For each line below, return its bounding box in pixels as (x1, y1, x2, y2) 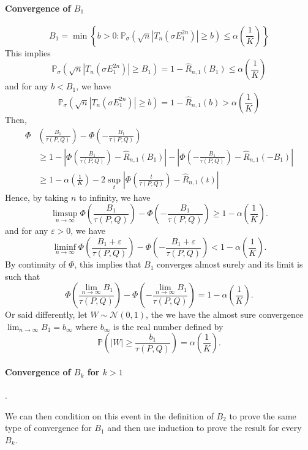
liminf (54, 243, 76, 252)
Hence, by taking (5, 190, 69, 203)
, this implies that (74, 258, 141, 271)
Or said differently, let (5, 308, 88, 321)
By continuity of (5, 258, 66, 271)
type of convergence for (5, 421, 92, 434)
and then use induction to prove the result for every (107, 421, 302, 434)
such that (5, 269, 40, 282)
